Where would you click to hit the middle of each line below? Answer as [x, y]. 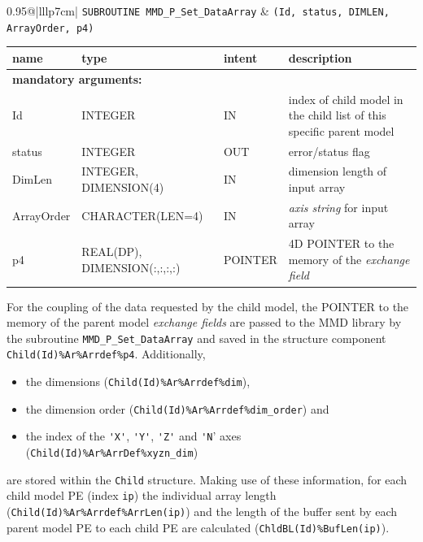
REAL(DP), [112, 251]
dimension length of [338, 171]
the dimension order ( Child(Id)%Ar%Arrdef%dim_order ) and [177, 408]
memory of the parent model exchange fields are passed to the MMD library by [204, 322]
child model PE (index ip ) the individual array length [142, 495]
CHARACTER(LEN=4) [142, 215]
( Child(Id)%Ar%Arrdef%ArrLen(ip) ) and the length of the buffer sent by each [202, 511]
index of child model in [346, 99]
